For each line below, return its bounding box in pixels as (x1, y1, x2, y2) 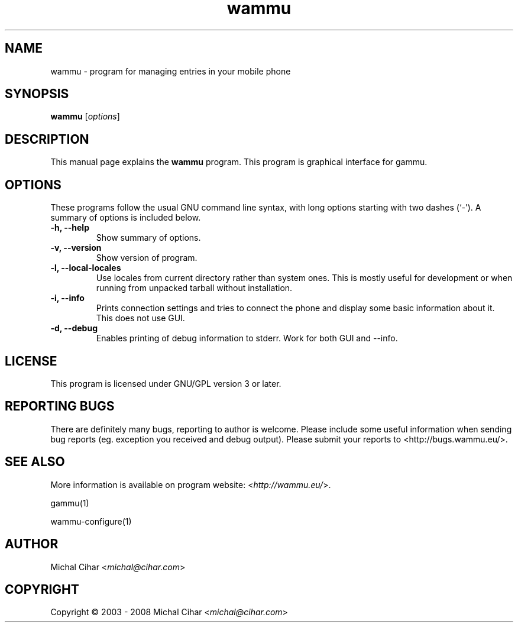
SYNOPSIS (5, 86, 69, 102)
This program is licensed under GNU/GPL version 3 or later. (50, 378, 281, 389)
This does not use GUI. (96, 313, 185, 324)
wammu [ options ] (50, 111, 120, 122)
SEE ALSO (5, 454, 65, 470)
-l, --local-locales (50, 263, 121, 273)
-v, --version (50, 243, 102, 253)
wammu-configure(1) (50, 516, 132, 526)
